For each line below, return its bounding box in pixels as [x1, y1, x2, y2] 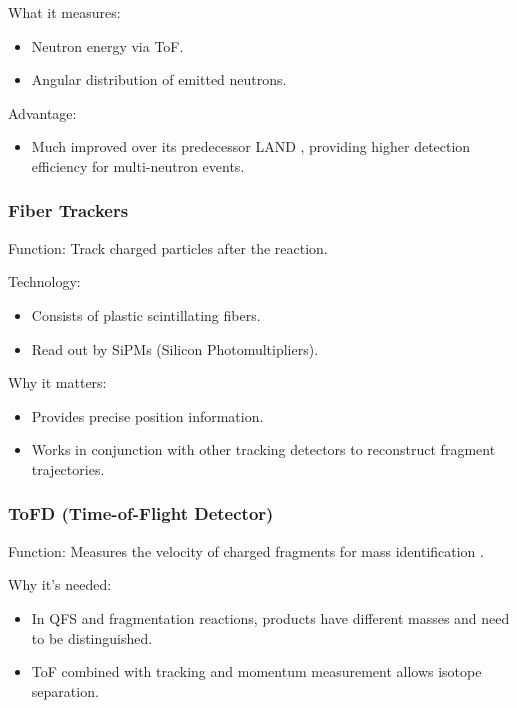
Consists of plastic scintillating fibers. [31, 304, 261, 325]
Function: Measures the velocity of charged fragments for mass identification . [8, 540, 484, 561]
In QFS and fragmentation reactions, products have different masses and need [31, 607, 510, 628]
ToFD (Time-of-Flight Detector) [8, 501, 274, 526]
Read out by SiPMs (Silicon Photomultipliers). [31, 338, 319, 359]
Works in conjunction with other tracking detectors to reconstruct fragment [31, 439, 496, 460]
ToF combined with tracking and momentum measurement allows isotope [31, 661, 482, 682]
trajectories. [31, 458, 105, 479]
